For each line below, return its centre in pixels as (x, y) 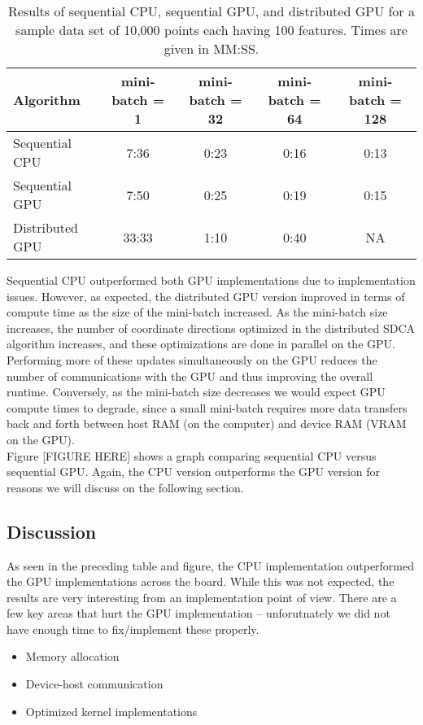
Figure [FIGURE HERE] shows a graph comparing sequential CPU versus (192, 455)
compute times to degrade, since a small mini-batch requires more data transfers (207, 407)
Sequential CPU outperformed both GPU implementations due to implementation (211, 280)
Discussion (52, 531)
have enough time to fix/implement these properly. (133, 629)
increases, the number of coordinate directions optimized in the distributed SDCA (211, 328)
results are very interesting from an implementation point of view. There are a (202, 597)
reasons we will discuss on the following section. (125, 487)
